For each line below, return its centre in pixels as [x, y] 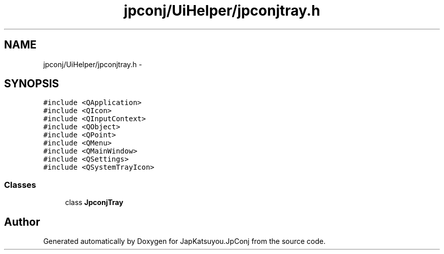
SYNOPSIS [32, 84]
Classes [20, 185]
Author [22, 222]
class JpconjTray [94, 202]
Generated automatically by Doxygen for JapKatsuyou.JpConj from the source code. [184, 241]
